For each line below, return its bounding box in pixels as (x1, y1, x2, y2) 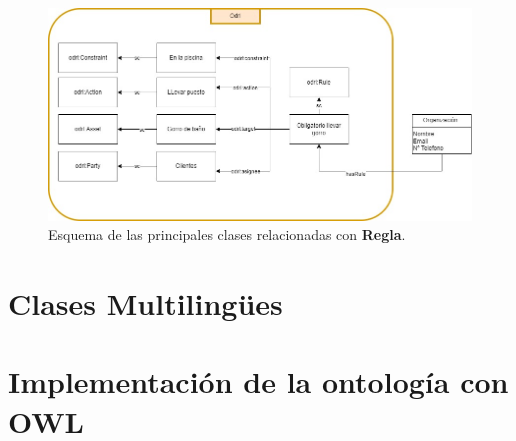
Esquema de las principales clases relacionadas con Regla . (48, 224, 406, 245)
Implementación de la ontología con (8, 361, 509, 402)
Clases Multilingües (8, 283, 283, 324)
